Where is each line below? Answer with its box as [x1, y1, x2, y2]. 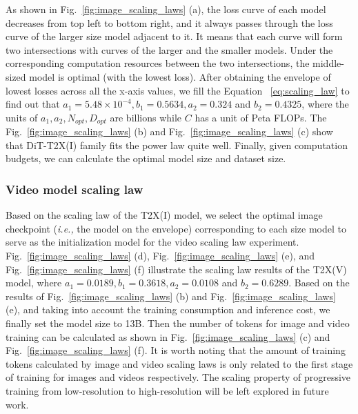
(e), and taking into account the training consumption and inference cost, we [6, 302, 330, 317]
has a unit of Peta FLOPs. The [195, 110, 327, 124]
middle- [312, 56, 344, 70]
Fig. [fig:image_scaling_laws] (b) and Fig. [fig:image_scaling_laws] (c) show [6, 124, 333, 139]
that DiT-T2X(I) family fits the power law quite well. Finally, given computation [6, 137, 348, 152]
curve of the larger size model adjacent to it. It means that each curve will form [6, 29, 343, 43]
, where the [301, 97, 349, 111]
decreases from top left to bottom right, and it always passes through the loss [6, 15, 333, 30]
